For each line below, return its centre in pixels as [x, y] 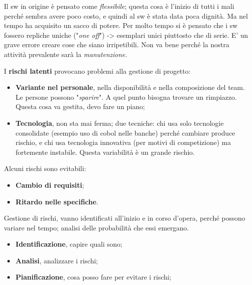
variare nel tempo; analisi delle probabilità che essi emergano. [97, 227]
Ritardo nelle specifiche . [57, 201]
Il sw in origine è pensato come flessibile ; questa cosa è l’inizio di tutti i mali [119, 6]
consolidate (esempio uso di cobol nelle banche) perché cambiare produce [125, 132]
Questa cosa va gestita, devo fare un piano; [80, 106]
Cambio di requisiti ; [50, 185]
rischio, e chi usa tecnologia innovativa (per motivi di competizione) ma [123, 142]
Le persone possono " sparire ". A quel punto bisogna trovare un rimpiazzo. [126, 97]
